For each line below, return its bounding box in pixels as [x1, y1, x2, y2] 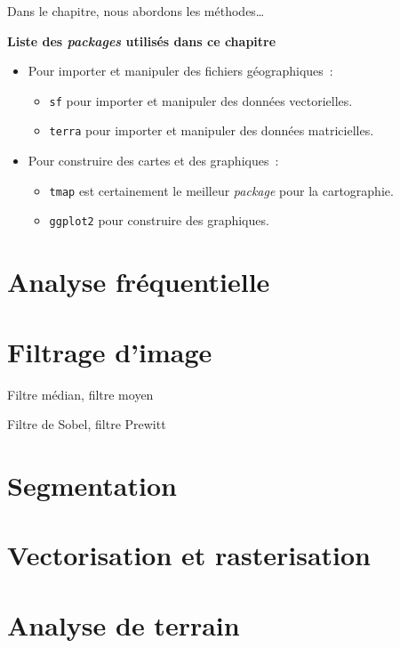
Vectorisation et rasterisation [7, 537, 371, 573]
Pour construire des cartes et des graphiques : [28, 151, 279, 170]
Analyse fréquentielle [7, 263, 270, 300]
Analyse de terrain [7, 606, 240, 643]
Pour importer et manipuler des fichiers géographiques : [28, 61, 333, 80]
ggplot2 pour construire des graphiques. [49, 211, 269, 230]
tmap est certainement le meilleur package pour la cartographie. [49, 181, 394, 199]
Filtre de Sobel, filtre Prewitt [7, 415, 166, 433]
